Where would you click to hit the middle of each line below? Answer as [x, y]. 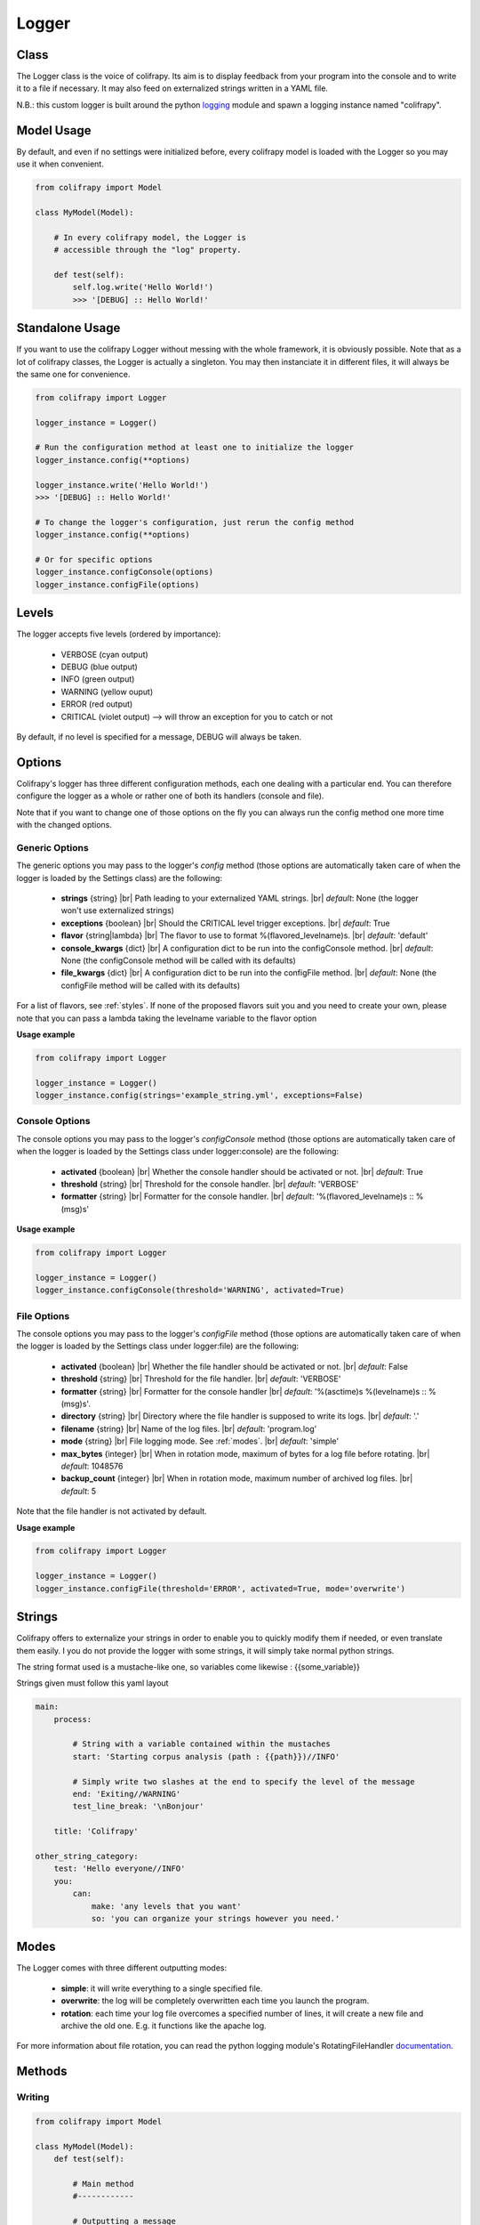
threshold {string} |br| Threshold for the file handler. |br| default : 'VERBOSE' [201, 1379]
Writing [33, 2098]
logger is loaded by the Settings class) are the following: [119, 878]
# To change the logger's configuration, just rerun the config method [195, 522]
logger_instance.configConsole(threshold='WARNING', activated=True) [190, 1290]
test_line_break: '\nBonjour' [138, 1806]
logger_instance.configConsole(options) [124, 572]
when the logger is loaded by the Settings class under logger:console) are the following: [178, 1152]
